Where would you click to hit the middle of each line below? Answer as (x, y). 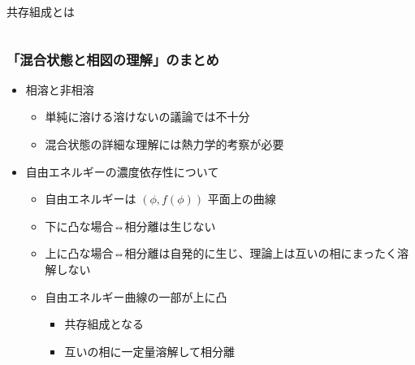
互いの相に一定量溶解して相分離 (149, 351)
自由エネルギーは (91, 199)
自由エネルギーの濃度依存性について (122, 171)
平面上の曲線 (242, 199)
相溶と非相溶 (60, 89)
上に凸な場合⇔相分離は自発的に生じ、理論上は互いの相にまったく (221, 253)
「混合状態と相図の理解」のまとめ (113, 59)
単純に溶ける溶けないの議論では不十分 (147, 117)
